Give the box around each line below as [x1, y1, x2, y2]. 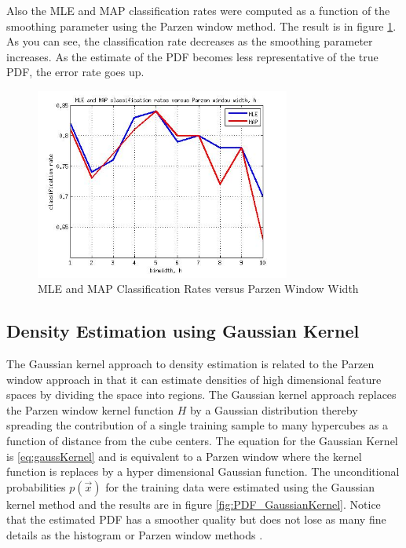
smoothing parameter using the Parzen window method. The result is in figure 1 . [6, 17, 397, 34]
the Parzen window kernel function [6, 401, 174, 418]
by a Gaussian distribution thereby [189, 401, 358, 418]
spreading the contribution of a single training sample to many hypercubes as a [6, 417, 388, 433]
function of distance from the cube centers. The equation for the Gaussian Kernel [6, 432, 398, 448]
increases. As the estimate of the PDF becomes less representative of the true [6, 48, 379, 64]
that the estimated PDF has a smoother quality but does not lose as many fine [6, 511, 386, 528]
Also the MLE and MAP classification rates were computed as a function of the [6, 2, 390, 18]
